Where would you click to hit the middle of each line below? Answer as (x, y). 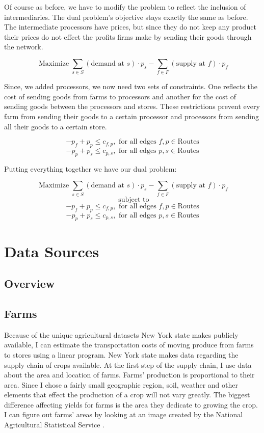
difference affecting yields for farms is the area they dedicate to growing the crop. (131, 404)
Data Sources (52, 251)
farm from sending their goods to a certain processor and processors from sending (131, 116)
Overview (30, 283)
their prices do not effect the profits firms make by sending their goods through (128, 36)
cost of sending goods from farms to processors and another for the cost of (120, 96)
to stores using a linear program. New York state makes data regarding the (121, 354)
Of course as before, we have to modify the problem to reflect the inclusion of (125, 7)
